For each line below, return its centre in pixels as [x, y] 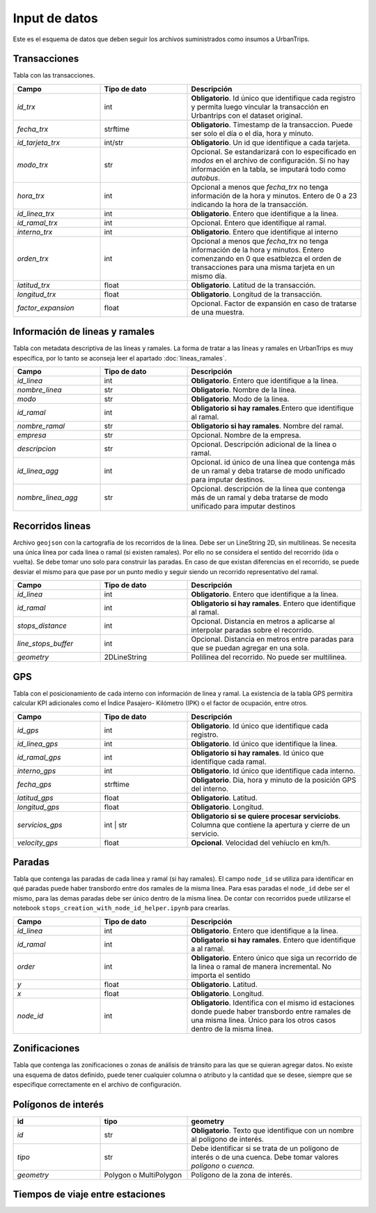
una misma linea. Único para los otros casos [264, 1020]
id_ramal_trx [38, 223]
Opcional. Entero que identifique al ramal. [259, 223]
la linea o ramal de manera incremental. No [261, 966]
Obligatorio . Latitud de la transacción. [253, 285]
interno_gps [37, 771]
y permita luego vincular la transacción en [260, 107]
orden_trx [33, 258]
